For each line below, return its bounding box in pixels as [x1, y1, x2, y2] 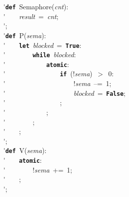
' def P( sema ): [3, 30, 46, 40]
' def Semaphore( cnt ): [3, 1, 69, 11]
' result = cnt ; [3, 11, 58, 21]
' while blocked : [3, 49, 76, 60]
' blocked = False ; [3, 88, 126, 98]
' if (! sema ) [3, 68, 92, 79]
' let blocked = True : [3, 40, 82, 50]
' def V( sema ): [3, 145, 47, 155]
